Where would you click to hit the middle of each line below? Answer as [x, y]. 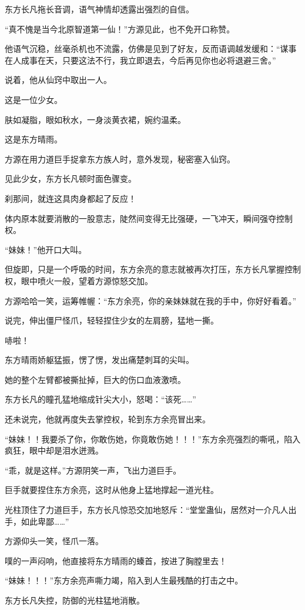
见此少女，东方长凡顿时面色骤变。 [71, 179]
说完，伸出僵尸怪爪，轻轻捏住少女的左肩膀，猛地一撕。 [112, 320]
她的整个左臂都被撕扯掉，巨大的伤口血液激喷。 [95, 379]
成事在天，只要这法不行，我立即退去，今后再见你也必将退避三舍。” [148, 60]
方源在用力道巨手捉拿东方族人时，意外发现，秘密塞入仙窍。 [120, 159]
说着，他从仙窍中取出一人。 [58, 80]
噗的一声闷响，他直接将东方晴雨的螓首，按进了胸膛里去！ [116, 560]
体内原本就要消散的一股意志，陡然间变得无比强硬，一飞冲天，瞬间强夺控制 [149, 218]
